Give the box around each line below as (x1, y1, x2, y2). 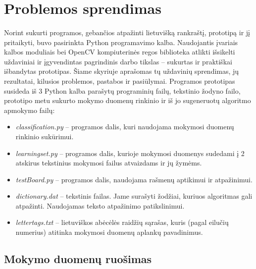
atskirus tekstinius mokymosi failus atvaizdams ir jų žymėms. (15, 158, 202, 168)
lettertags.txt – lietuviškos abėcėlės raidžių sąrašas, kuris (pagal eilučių (15, 217, 229, 227)
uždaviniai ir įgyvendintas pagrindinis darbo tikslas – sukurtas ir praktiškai (4, 56, 232, 66)
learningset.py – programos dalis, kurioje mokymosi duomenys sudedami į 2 (15, 148, 245, 158)
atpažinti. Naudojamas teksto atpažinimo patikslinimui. (15, 200, 185, 211)
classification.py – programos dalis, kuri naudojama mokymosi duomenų (15, 121, 234, 132)
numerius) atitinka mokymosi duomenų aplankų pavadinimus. (15, 227, 203, 237)
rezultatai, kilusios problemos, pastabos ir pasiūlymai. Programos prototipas (4, 75, 235, 86)
